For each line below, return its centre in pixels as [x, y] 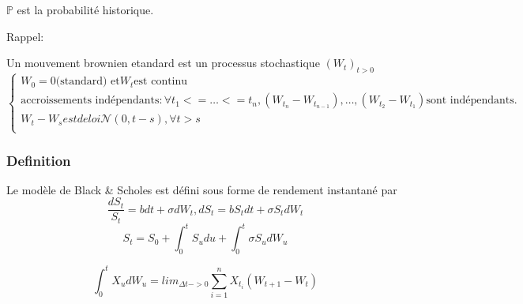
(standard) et [88, 82]
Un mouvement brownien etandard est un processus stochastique [163, 63]
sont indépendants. [472, 101]
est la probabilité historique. [85, 9]
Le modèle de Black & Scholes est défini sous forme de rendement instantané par [202, 189]
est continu [161, 82]
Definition [39, 160]
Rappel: [25, 36]
